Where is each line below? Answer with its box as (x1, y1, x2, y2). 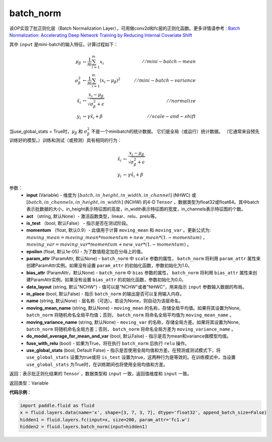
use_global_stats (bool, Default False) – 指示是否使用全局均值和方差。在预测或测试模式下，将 (26, 347, 221, 353)
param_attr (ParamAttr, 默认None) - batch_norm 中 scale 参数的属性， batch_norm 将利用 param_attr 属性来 (26, 255, 261, 262)
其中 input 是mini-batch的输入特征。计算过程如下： (9, 41, 118, 47)
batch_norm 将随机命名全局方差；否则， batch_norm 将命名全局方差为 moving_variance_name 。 (26, 326, 236, 332)
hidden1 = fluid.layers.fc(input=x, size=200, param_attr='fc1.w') (20, 417, 190, 422)
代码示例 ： (9, 389, 32, 396)
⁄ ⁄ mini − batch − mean (143, 59, 196, 65)
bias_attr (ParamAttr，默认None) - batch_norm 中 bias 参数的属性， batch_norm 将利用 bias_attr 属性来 (26, 269, 253, 275)
